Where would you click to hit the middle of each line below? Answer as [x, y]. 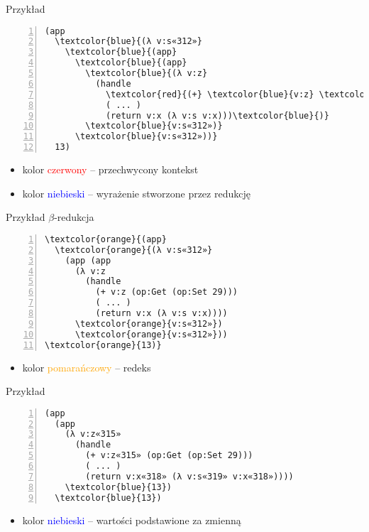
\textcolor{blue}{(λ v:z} [147, 74]
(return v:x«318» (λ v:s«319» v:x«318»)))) [189, 476]
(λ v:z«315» [93, 434]
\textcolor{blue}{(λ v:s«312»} [128, 42]
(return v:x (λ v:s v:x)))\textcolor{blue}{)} [217, 115]
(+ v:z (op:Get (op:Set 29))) [167, 292]
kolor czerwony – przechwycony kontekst [110, 169]
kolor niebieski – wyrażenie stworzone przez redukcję [136, 193]
